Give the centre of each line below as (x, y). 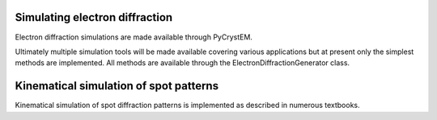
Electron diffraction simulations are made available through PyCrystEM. (134, 37)
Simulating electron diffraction (94, 17)
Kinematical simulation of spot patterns (117, 86)
